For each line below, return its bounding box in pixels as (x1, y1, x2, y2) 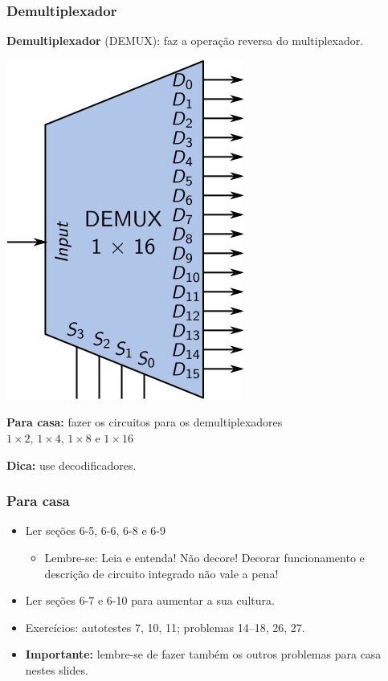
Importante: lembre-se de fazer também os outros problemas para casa (25, 646, 382, 663)
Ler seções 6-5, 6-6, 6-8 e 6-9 (25, 522, 165, 539)
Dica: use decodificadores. (6, 456, 137, 473)
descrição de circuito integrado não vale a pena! (44, 565, 279, 581)
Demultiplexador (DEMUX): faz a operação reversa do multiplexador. (6, 32, 364, 49)
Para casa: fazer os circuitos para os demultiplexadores (6, 414, 283, 430)
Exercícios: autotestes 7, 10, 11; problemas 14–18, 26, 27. (25, 618, 305, 635)
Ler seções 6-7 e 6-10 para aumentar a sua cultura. (25, 592, 275, 609)
